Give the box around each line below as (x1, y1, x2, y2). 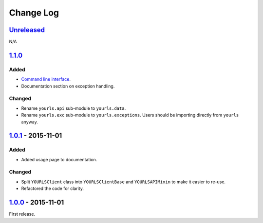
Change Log (9, 7, 59, 18)
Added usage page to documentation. (21, 156, 97, 162)
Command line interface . (21, 76, 71, 82)
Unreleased (9, 26, 45, 34)
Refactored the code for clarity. (21, 186, 84, 191)
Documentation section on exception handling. (21, 83, 115, 89)
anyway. (21, 119, 38, 125)
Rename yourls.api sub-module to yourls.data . (21, 105, 126, 111)
